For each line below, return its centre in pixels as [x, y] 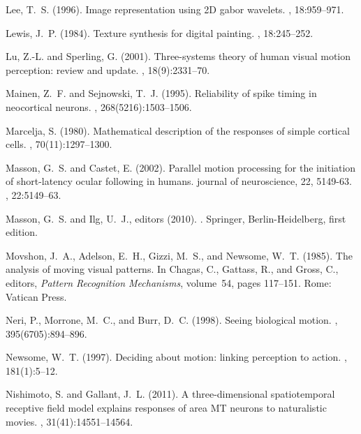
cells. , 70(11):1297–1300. [59, 144]
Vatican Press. [36, 296]
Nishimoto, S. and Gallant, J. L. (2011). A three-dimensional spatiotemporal [170, 394]
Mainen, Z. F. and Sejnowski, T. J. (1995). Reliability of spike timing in [161, 93]
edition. [22, 232]
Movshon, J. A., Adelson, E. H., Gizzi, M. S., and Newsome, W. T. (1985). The [179, 255]
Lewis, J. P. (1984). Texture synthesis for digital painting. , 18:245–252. [160, 32]
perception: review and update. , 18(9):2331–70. [108, 69]
